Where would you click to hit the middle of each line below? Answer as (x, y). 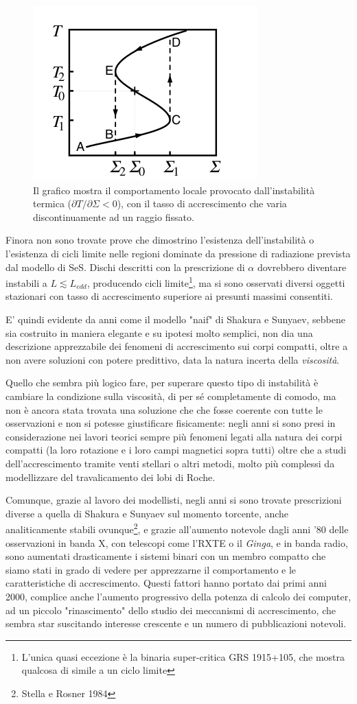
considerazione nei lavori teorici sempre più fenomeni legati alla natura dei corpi (174, 436)
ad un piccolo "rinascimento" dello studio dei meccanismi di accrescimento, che (171, 610)
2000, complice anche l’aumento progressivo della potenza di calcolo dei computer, (178, 596)
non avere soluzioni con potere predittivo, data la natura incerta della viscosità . (173, 359)
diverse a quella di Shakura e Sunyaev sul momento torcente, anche (147, 513)
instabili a (26, 282)
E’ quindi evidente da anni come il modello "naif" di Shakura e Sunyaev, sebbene (175, 319)
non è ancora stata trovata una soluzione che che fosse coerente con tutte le (164, 409)
